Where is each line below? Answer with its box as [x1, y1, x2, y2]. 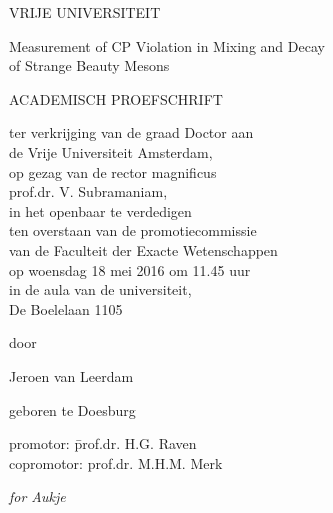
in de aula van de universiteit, [9, 279, 192, 300]
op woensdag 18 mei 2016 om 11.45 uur [9, 259, 251, 280]
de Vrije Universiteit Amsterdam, [9, 141, 213, 162]
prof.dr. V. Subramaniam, [9, 181, 168, 202]
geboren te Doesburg [9, 399, 136, 420]
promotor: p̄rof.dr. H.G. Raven [9, 433, 197, 454]
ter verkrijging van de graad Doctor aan [9, 122, 254, 143]
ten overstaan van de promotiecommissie [9, 220, 257, 241]
